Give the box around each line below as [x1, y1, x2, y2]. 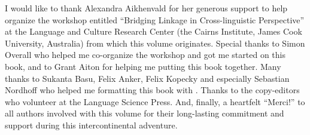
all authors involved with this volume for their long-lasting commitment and [5, 107, 284, 119]
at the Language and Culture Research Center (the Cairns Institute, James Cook [5, 25, 302, 38]
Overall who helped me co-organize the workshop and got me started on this [5, 48, 285, 61]
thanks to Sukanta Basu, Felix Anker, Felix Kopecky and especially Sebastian [5, 72, 290, 84]
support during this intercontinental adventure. [5, 118, 178, 131]
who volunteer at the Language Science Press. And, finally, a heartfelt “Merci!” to [5, 95, 305, 108]
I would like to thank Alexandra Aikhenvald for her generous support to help [5, 2, 288, 14]
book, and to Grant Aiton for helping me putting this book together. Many [5, 60, 281, 72]
